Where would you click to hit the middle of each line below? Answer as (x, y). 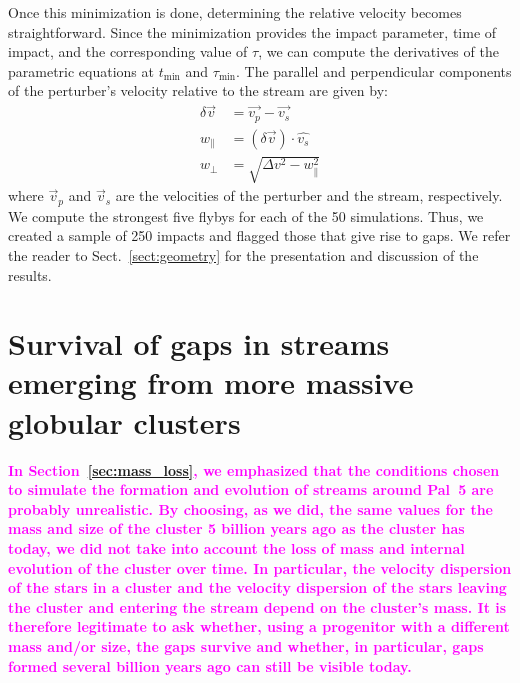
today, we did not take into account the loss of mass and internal (236, 547)
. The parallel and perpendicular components (374, 70)
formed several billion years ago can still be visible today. (210, 665)
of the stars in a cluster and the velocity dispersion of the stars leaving (257, 587)
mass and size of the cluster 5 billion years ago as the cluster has (236, 528)
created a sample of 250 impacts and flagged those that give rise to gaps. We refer (259, 235)
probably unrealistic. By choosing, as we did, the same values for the (250, 508)
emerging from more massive (211, 382)
